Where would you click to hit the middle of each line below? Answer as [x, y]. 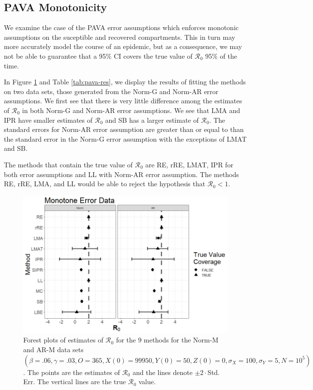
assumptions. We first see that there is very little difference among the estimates [123, 101]
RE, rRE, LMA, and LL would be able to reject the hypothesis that [105, 184]
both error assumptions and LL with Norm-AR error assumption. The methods [121, 174]
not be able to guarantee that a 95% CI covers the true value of [98, 56]
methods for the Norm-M [181, 340]
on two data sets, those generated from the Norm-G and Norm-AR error [111, 91]
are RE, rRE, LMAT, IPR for [189, 164]
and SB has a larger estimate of [152, 120]
